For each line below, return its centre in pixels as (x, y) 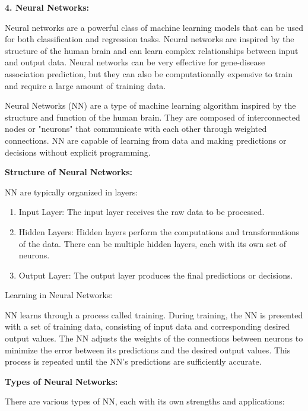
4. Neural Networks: (47, 7)
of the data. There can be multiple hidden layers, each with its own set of (153, 243)
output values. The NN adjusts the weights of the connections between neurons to (154, 338)
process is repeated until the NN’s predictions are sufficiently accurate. (133, 361)
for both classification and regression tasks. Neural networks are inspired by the (150, 39)
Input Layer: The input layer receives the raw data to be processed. (142, 212)
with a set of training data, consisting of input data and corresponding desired (147, 326)
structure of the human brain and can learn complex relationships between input (152, 50)
